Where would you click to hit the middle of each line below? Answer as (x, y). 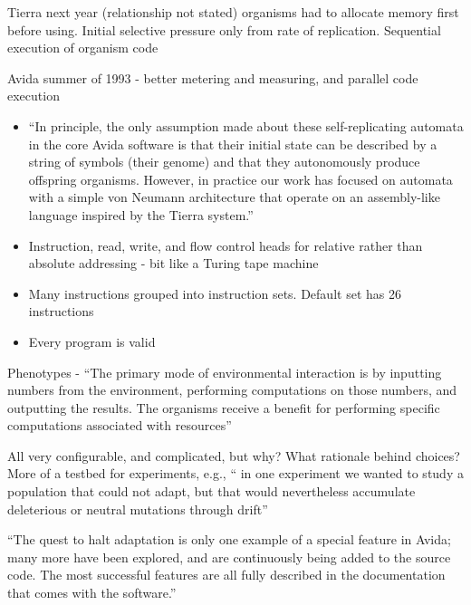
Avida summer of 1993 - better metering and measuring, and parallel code (213, 77)
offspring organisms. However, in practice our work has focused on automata (240, 179)
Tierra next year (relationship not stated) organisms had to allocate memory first (233, 12)
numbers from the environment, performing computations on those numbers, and (232, 390)
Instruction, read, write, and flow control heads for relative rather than (226, 245)
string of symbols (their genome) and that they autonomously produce (224, 162)
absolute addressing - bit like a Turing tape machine (173, 263)
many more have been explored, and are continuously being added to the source (229, 557)
